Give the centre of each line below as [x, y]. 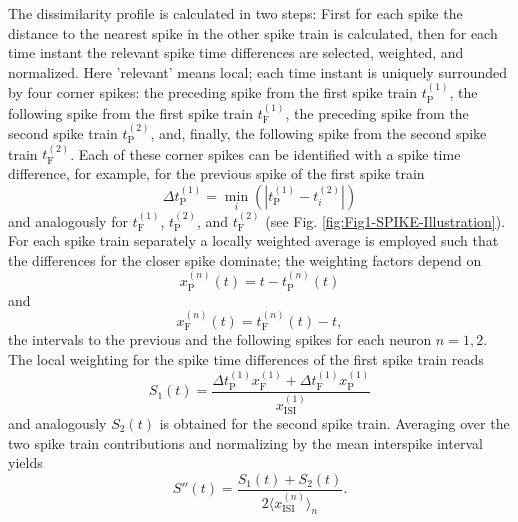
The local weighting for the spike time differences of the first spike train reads [246, 359]
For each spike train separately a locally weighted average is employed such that [253, 240]
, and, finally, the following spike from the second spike [318, 133]
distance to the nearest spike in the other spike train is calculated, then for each [253, 32]
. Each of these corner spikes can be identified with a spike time [265, 153]
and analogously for [68, 220]
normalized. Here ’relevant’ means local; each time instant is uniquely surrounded [258, 71]
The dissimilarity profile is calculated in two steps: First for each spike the [235, 13]
